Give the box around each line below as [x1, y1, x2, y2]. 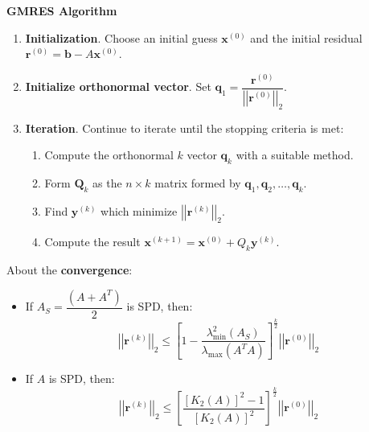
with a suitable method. [236, 146, 354, 163]
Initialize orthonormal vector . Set [25, 78, 211, 95]
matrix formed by [154, 174, 241, 191]
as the [92, 174, 122, 191]
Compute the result [44, 233, 141, 250]
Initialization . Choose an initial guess [25, 29, 218, 46]
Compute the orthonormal [44, 146, 174, 163]
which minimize [100, 202, 178, 219]
